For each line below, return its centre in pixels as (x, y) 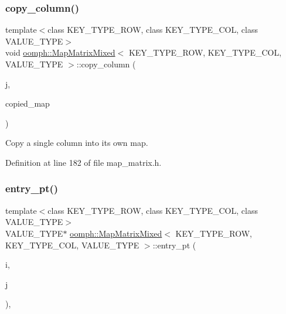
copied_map (28, 103)
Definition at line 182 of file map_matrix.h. (84, 162)
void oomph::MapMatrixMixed (60, 52)
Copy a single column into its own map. (77, 143)
